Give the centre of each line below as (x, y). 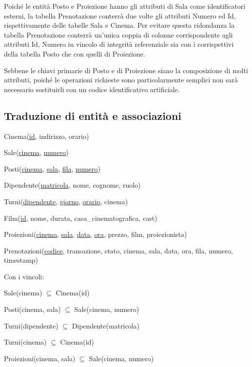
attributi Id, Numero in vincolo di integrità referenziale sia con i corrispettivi (119, 44)
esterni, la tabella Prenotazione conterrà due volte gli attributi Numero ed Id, (120, 15)
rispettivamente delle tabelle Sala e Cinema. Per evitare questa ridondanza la (119, 25)
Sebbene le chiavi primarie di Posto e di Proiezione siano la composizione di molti (126, 70)
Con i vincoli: (24, 276)
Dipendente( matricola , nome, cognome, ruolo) (72, 185)
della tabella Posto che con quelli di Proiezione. (75, 53)
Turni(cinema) (25, 342)
